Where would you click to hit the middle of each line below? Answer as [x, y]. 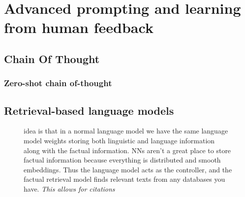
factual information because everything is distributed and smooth [122, 160]
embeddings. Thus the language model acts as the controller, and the [128, 169]
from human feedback [79, 27]
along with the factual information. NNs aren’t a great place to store [127, 150]
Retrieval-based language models [89, 110]
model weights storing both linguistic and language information [119, 140]
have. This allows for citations [69, 188]
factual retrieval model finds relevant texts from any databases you [124, 179]
